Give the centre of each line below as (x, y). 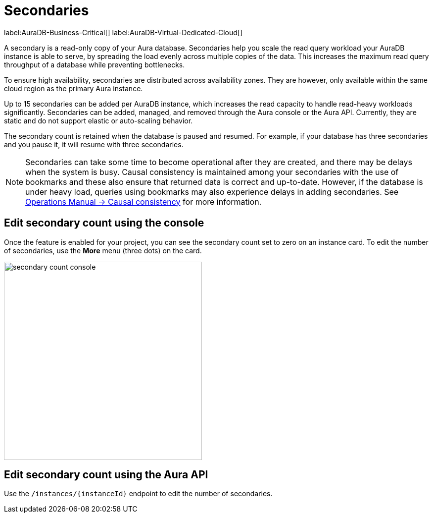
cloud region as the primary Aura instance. (73, 88)
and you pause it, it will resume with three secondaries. (94, 144)
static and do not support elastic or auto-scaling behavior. (98, 120)
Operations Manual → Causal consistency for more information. (144, 201)
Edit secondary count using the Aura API (106, 475)
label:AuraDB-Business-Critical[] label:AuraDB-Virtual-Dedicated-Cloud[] (123, 32)
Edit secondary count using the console (104, 223)
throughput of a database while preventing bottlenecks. (95, 64)
